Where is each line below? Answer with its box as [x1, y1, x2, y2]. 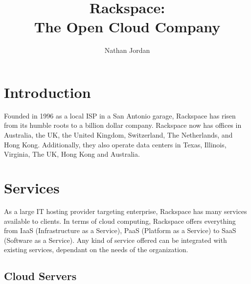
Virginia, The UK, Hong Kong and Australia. [4, 149, 140, 159]
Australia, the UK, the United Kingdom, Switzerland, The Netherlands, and [4, 130, 233, 140]
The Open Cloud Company [34, 17, 221, 37]
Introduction [4, 82, 91, 102]
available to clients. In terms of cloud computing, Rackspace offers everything [4, 215, 236, 226]
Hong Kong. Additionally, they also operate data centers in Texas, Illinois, [4, 139, 227, 149]
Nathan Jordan [104, 45, 150, 55]
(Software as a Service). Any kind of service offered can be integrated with [4, 235, 227, 245]
